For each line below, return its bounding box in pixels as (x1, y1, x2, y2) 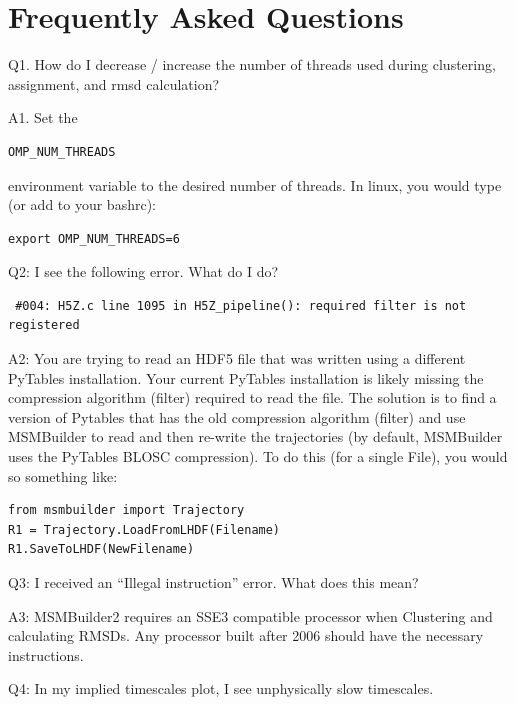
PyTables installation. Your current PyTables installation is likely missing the (8, 367, 484, 388)
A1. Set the (8, 107, 78, 128)
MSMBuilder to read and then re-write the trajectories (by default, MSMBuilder (8, 426, 503, 447)
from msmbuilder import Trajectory (8, 503, 245, 518)
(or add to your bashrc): (8, 194, 156, 215)
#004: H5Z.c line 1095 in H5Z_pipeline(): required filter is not (15, 298, 467, 313)
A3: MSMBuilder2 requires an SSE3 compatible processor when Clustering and (8, 605, 493, 626)
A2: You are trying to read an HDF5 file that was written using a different (8, 348, 466, 369)
